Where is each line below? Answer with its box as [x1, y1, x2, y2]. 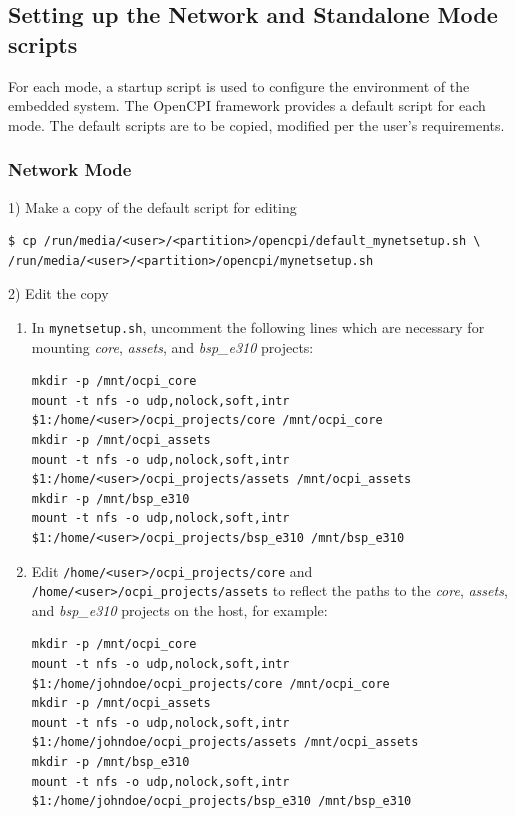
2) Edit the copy [8, 283, 109, 304]
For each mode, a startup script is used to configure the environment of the [8, 75, 470, 96]
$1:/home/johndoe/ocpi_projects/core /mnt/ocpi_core [31, 676, 390, 691]
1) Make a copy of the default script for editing [8, 196, 297, 217]
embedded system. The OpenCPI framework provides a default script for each [8, 95, 486, 116]
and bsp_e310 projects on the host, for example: [31, 599, 328, 620]
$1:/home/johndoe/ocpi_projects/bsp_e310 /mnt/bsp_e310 [31, 794, 412, 809]
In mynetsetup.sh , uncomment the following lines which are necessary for [31, 316, 485, 337]
